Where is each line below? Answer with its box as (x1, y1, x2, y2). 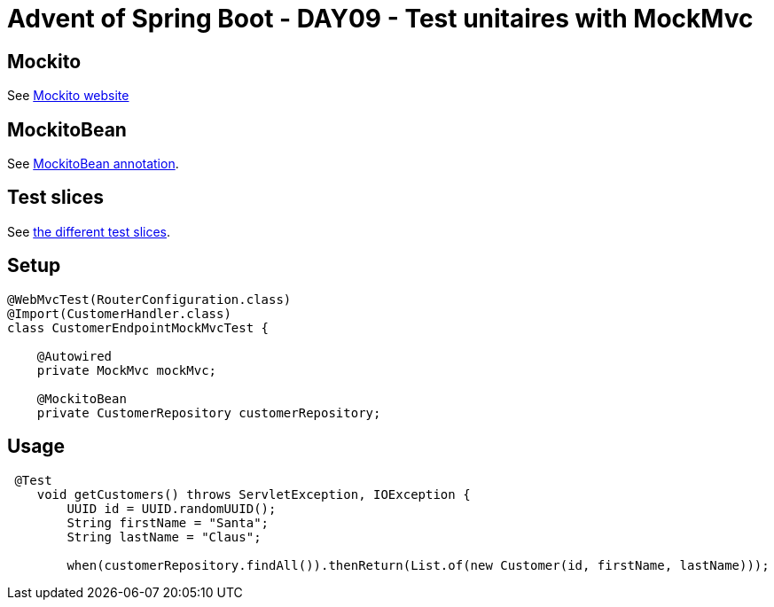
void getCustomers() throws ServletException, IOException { (36, 486, 471, 502)
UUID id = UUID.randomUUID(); (66, 501, 277, 516)
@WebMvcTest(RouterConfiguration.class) (7, 292, 292, 307)
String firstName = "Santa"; (66, 515, 270, 530)
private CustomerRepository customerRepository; (36, 405, 381, 420)
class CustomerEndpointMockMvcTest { (7, 320, 270, 335)
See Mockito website (7, 88, 129, 104)
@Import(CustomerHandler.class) (7, 306, 231, 321)
